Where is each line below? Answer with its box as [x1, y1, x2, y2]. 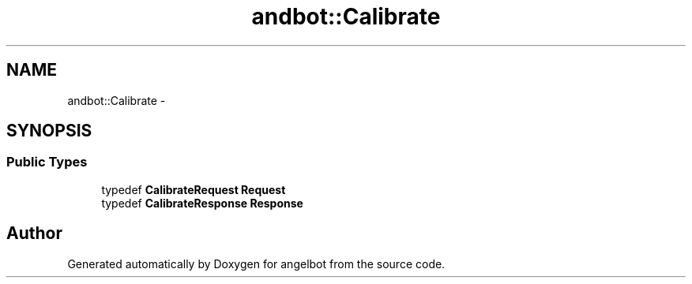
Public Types [6, 154, 88, 170]
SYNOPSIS [6, 121, 92, 141]
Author [6, 223, 62, 244]
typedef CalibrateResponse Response [101, 196, 303, 210]
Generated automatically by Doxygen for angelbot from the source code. [67, 256, 446, 271]
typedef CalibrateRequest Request [101, 182, 286, 196]
